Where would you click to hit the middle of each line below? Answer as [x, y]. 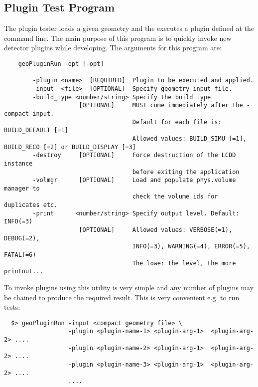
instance [18, 163]
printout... [24, 272]
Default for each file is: [177, 122]
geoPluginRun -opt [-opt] [61, 64]
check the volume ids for [175, 197]
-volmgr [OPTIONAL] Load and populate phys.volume [134, 180]
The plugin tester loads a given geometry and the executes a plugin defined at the [129, 28]
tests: [12, 307]
